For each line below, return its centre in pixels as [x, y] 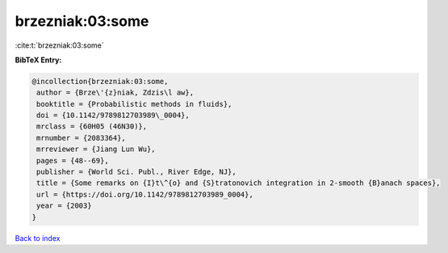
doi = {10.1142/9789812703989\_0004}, [113, 116]
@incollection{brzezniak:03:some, [100, 81]
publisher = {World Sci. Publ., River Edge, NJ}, [137, 172]
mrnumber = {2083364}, [82, 138]
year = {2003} [64, 206]
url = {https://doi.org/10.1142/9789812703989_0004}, [145, 194]
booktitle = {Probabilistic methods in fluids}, [134, 104]
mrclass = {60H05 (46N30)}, [92, 126]
